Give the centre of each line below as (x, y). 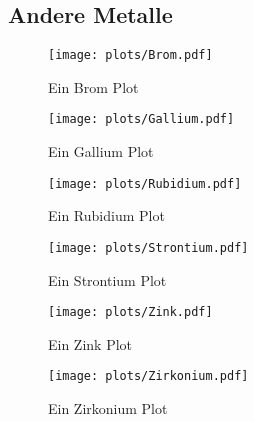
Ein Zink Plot (90, 343)
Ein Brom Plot (93, 86)
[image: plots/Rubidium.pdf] (145, 183)
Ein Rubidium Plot (106, 215)
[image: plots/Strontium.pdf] (148, 247)
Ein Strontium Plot (107, 279)
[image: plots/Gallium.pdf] (141, 119)
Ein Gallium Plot (101, 151)
